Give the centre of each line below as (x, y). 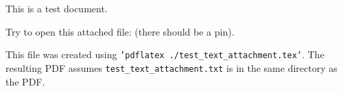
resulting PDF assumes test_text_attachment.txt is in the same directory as (171, 67)
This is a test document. (57, 8)
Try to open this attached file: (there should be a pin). (120, 31)
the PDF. (25, 81)
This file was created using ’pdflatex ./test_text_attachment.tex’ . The (165, 54)
